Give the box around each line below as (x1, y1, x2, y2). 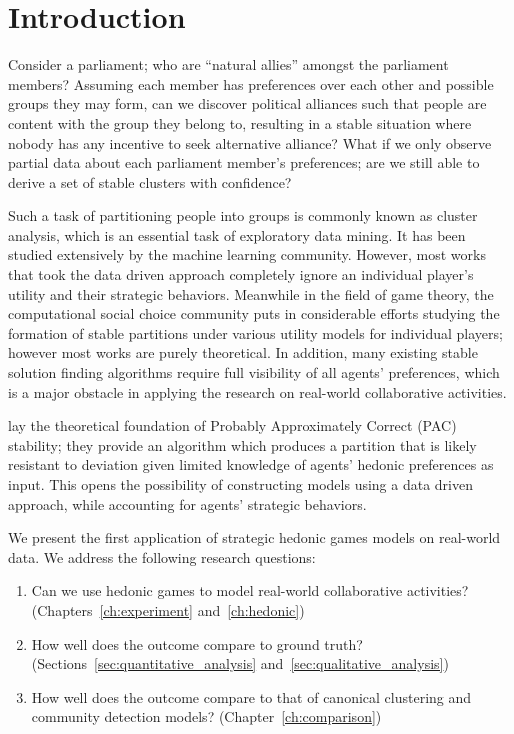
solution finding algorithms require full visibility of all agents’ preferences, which (8, 362, 500, 383)
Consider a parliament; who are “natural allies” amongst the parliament (8, 54, 449, 75)
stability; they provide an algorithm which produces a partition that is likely (8, 434, 477, 455)
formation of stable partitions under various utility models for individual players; (8, 322, 503, 343)
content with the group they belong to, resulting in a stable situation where (8, 112, 472, 133)
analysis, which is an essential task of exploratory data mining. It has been (8, 224, 466, 245)
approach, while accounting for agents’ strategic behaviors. (8, 493, 367, 514)
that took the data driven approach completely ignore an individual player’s (8, 264, 474, 285)
